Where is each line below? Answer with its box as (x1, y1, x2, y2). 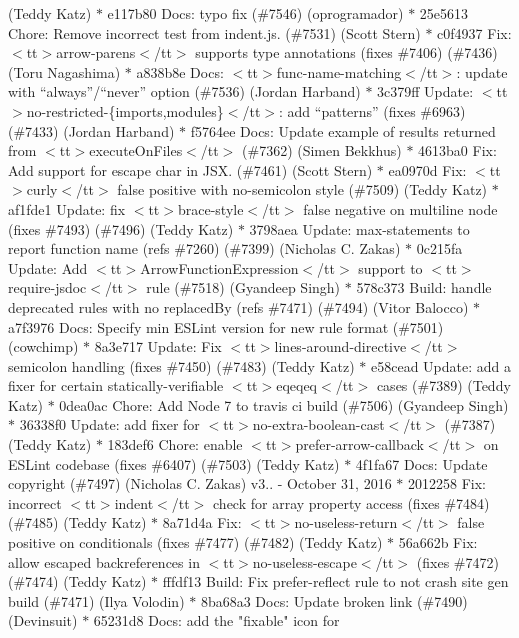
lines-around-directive (274, 336, 407, 357)
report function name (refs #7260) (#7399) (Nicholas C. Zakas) (8, 238, 401, 259)
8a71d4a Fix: (162, 512, 242, 533)
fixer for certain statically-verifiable (8, 375, 224, 396)
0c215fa (416, 238, 463, 259)
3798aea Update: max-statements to (249, 218, 470, 239)
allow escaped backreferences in (8, 551, 200, 572)
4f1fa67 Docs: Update (355, 453, 488, 474)
